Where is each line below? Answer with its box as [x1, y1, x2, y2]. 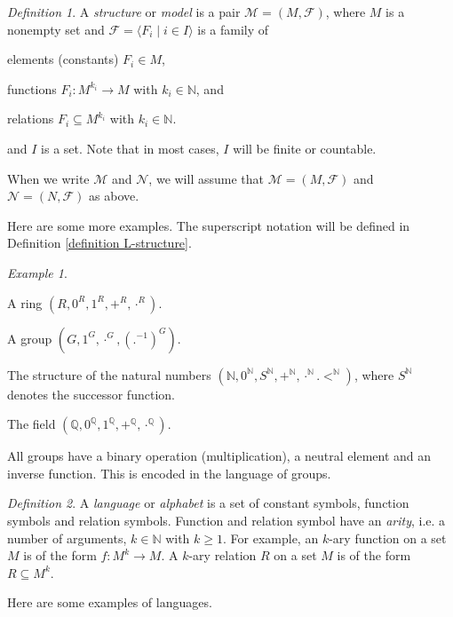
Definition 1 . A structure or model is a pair [7, 3, 241, 20]
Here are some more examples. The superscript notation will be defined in [7, 216, 410, 234]
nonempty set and [7, 20, 105, 38]
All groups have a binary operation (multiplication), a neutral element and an [7, 447, 432, 465]
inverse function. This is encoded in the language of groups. [7, 463, 331, 482]
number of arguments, [7, 528, 127, 547]
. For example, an [223, 528, 319, 547]
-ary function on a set [329, 528, 447, 547]
